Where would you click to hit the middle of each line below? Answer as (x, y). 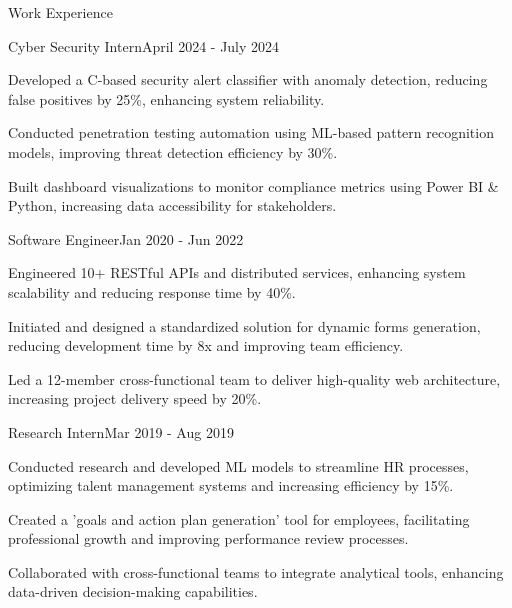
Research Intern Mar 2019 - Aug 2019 (121, 431)
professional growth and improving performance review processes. (208, 538)
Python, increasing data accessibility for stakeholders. (172, 205)
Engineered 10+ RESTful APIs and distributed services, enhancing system (237, 272)
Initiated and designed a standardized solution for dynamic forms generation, (244, 325)
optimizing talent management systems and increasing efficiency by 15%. (231, 485)
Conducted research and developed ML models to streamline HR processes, (238, 465)
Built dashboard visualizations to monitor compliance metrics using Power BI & (253, 185)
